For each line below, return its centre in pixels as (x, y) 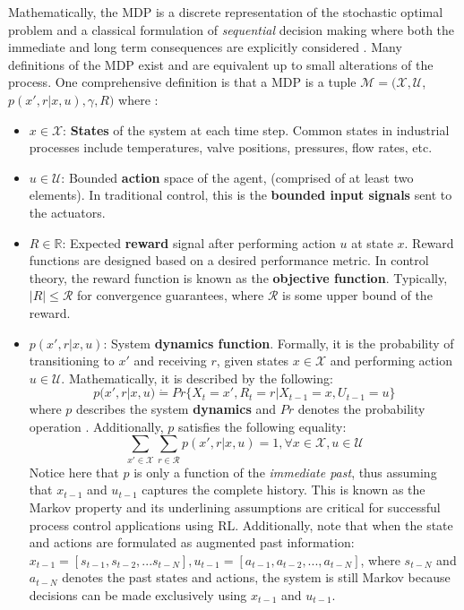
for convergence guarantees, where (170, 295)
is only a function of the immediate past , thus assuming (285, 472)
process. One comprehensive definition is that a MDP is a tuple (182, 82)
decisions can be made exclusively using (138, 594)
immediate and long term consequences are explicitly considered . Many (205, 47)
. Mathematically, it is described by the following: (197, 378)
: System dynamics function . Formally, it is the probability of (279, 343)
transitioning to (72, 361)
